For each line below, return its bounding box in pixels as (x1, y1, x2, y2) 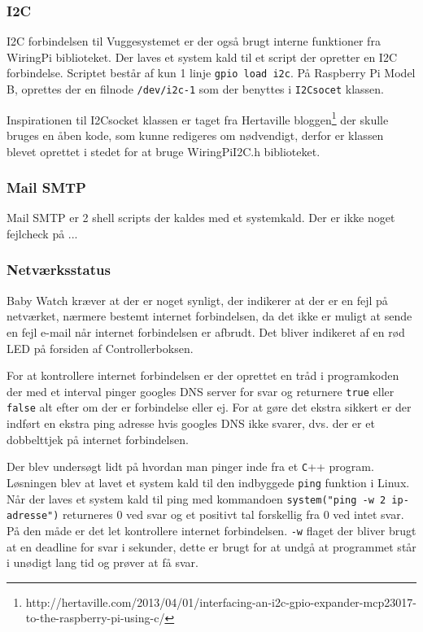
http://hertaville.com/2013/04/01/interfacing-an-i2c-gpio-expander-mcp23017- (25, 593, 416, 610)
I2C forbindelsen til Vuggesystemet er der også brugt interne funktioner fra (7, 33, 381, 50)
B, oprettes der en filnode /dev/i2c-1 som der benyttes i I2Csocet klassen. (7, 81, 384, 98)
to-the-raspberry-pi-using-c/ (25, 609, 165, 626)
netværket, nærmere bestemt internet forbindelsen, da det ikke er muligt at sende (7, 307, 412, 325)
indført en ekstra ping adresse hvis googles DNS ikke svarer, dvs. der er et (7, 415, 375, 432)
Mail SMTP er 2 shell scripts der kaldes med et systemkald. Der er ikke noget (7, 209, 395, 226)
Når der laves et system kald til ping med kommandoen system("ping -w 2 (7, 490, 386, 507)
